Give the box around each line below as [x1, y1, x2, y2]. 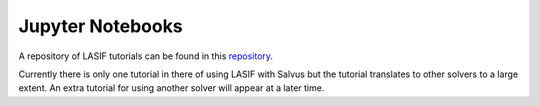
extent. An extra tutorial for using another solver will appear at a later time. [18, 82, 325, 94]
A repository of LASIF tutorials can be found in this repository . [18, 50, 274, 62]
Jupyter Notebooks [18, 15, 184, 37]
